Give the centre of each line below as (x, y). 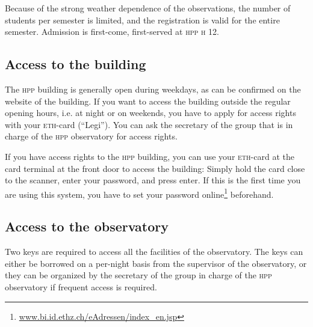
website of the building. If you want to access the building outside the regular (148, 101)
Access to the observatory (87, 226)
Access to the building (76, 64)
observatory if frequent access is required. (81, 286)
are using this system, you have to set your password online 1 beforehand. (139, 193)
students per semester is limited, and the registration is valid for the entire (142, 20)
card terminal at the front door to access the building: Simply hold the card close (155, 168)
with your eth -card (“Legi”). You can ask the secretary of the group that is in (149, 124)
